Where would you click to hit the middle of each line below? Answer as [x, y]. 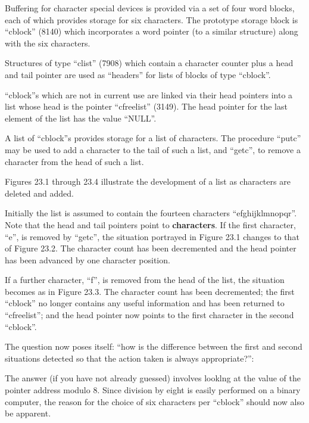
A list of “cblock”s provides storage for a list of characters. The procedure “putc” [153, 138]
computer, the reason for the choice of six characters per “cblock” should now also [155, 401]
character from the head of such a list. [74, 161]
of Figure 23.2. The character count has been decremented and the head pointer [151, 248]
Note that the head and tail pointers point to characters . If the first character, [150, 224]
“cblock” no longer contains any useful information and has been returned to [145, 303]
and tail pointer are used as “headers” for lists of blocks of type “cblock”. [138, 74]
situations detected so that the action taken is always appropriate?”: [129, 358]
